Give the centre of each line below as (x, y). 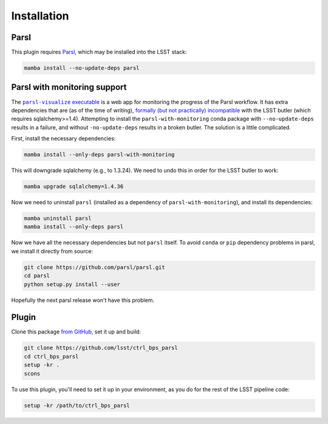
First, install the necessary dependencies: (63, 138)
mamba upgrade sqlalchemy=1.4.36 (74, 186)
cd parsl (37, 276)
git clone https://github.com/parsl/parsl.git (94, 267)
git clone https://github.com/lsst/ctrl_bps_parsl (101, 348)
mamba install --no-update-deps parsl (82, 68)
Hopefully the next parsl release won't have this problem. (83, 300)
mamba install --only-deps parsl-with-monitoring (99, 155)
